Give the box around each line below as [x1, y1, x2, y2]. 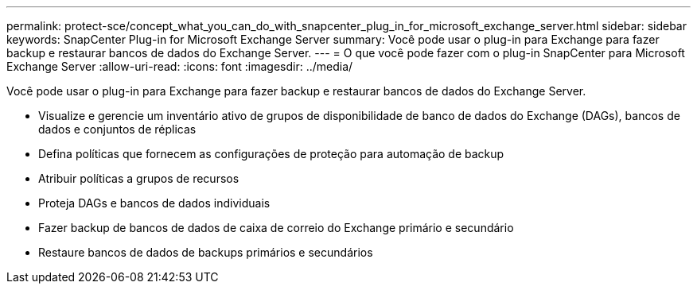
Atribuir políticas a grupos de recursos [38, 172, 239, 185]
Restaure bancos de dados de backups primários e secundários [38, 246, 373, 259]
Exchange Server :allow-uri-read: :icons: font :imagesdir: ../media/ [6, 60, 353, 73]
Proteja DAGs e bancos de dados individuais [38, 196, 271, 210]
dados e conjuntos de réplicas [38, 122, 197, 136]
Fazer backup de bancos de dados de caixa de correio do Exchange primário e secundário [38, 221, 514, 234]
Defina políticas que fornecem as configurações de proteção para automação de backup [38, 147, 504, 160]
